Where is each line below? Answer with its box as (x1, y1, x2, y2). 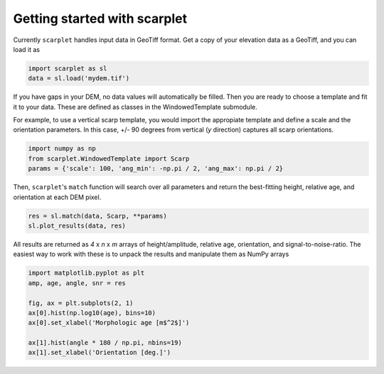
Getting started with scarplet (13, 11, 188, 26)
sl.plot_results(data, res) (28, 221, 126, 230)
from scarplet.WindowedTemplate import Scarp (28, 154, 190, 163)
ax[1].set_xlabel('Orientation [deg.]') (28, 348, 171, 357)
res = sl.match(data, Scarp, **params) (28, 212, 167, 220)
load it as (13, 45, 41, 53)
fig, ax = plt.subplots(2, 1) (28, 299, 134, 307)
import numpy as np (28, 144, 96, 153)
